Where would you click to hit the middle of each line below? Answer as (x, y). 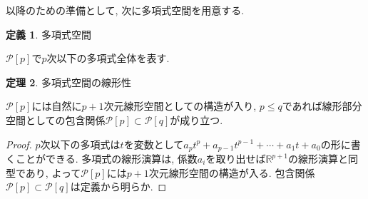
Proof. (19, 144)
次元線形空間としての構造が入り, (180, 106)
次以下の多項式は (80, 144)
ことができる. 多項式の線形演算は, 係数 (106, 159)
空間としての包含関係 (56, 119)
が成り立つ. (196, 119)
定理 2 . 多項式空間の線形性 (68, 82)
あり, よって (53, 172)
